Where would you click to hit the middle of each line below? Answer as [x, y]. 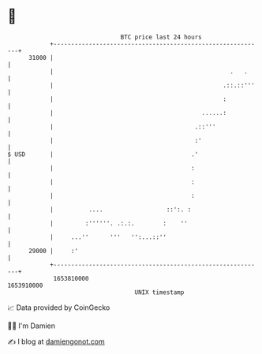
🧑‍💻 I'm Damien [32, 326]
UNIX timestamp [159, 292]
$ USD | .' [103, 154]
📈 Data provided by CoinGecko [59, 307]
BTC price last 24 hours [161, 37]
